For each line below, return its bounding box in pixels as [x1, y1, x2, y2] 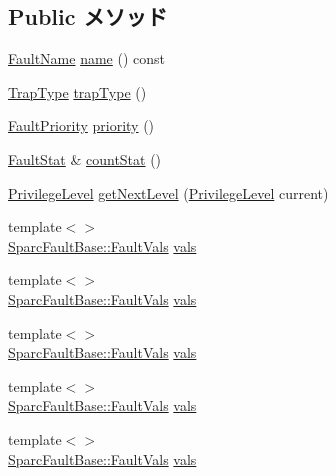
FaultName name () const [8, 48, 166, 69]
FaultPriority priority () [8, 115, 155, 136]
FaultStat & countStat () [8, 148, 162, 169]
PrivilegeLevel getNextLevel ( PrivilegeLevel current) [8, 182, 329, 203]
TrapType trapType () [8, 81, 147, 102]
